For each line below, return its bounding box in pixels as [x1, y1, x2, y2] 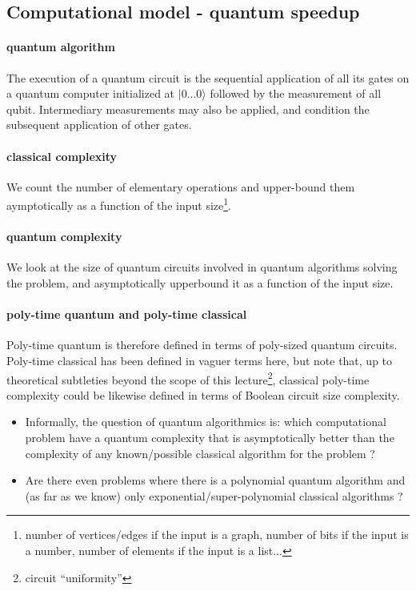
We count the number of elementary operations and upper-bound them [6, 178, 355, 195]
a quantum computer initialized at [6, 85, 175, 102]
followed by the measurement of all [210, 85, 382, 102]
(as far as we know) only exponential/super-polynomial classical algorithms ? [25, 487, 403, 504]
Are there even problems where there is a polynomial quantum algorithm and [25, 472, 406, 488]
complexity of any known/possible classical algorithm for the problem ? [25, 444, 375, 461]
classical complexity [6, 147, 118, 164]
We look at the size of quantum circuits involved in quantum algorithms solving [6, 259, 398, 275]
